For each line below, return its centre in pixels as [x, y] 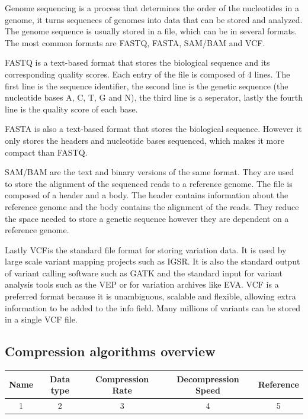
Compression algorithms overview [110, 351]
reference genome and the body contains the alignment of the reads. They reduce [152, 206]
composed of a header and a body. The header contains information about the [147, 195]
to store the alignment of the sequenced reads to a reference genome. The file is [149, 183]
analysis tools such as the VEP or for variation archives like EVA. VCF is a [142, 284]
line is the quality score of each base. [71, 109]
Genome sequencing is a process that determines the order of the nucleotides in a [152, 8]
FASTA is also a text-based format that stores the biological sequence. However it [153, 129]
